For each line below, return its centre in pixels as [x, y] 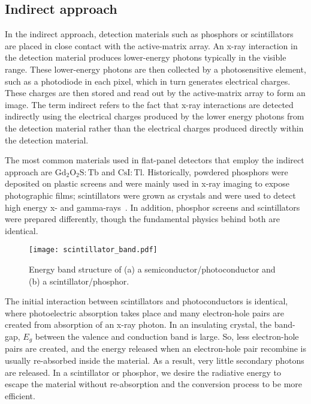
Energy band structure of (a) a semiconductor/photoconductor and [152, 269]
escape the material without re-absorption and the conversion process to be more [154, 384]
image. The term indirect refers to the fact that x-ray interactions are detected [149, 104]
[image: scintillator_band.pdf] [93, 250]
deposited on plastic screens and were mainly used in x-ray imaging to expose [147, 183]
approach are [29, 171]
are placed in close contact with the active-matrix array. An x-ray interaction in [151, 45]
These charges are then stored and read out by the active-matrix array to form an [155, 93]
